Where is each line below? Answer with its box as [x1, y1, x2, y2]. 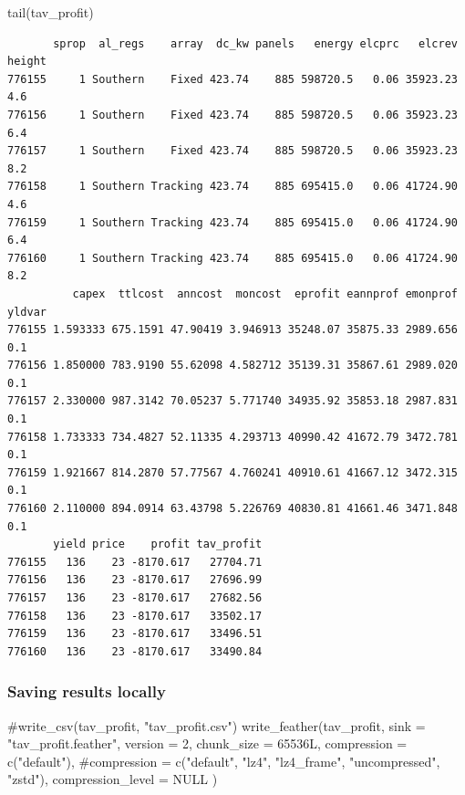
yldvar [7, 305, 46, 319]
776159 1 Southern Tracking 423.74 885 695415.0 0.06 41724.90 [7, 215, 458, 229]
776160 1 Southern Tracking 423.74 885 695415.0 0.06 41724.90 [7, 251, 458, 265]
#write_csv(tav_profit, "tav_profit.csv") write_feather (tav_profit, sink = [7, 716, 426, 735]
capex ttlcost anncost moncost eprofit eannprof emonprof [72, 287, 458, 300]
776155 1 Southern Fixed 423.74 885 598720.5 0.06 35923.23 [7, 72, 458, 86]
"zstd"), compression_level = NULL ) [7, 769, 218, 789]
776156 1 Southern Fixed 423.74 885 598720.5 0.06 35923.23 [7, 108, 458, 121]
